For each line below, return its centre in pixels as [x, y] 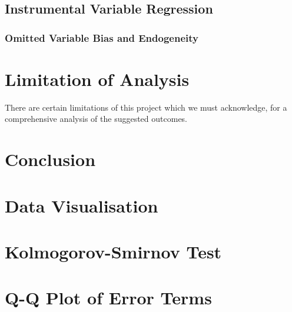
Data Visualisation [82, 205]
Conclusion [50, 159]
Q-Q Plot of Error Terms [108, 298]
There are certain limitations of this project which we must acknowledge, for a [146, 107]
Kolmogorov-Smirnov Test [113, 251]
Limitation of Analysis [97, 79]
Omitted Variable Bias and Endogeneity [102, 37]
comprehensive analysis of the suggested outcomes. [96, 119]
